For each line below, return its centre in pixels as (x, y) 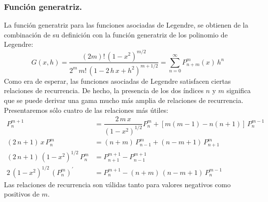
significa (238, 90)
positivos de (22, 194)
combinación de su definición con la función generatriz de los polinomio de (116, 34)
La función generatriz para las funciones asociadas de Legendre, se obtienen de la (126, 25)
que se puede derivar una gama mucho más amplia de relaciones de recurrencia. (124, 100)
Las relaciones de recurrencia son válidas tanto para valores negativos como (117, 184)
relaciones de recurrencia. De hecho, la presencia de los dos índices (104, 90)
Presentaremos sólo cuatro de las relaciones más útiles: (86, 110)
